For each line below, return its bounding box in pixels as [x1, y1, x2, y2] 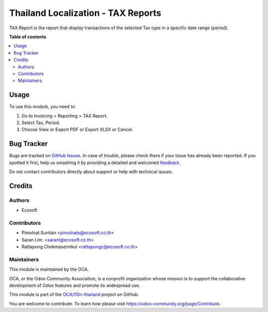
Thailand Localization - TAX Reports [9, 7, 161, 18]
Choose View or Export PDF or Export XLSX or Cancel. [21, 126, 134, 132]
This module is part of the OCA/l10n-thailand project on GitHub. [9, 292, 139, 298]
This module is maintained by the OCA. [9, 266, 89, 272]
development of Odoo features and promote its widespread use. [9, 283, 140, 289]
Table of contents [9, 34, 47, 40]
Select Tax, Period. [21, 120, 61, 125]
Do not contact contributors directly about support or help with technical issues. [9, 169, 173, 175]
